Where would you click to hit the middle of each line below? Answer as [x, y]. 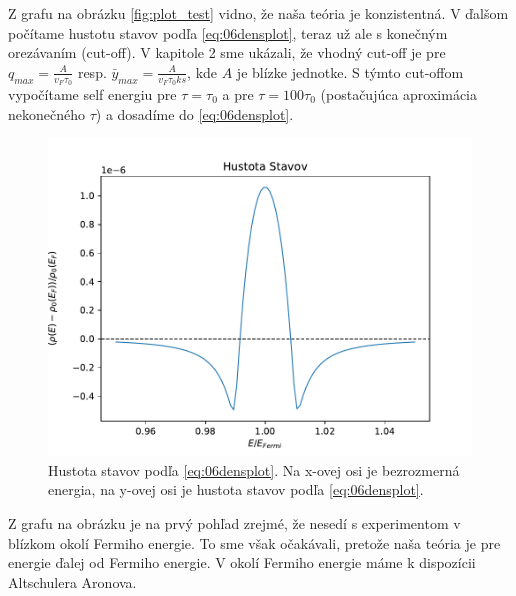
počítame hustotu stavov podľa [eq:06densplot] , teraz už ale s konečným [228, 32]
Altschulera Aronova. [72, 581]
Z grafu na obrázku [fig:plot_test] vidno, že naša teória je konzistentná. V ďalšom [258, 13]
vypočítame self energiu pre [92, 94]
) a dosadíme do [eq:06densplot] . [194, 113]
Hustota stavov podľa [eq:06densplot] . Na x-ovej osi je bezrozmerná [254, 469]
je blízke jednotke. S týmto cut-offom [350, 71]
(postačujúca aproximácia [399, 94]
